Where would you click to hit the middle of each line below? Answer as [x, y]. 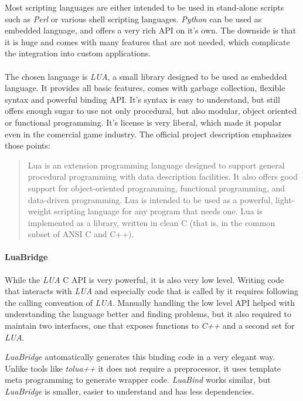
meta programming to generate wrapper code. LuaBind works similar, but [138, 380]
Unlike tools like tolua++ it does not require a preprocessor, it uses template [143, 368]
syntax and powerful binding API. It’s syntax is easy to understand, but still [142, 99]
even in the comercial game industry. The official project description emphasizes [148, 134]
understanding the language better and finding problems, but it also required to [148, 314]
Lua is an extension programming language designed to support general [156, 165]
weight [40, 211]
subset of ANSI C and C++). [81, 234]
